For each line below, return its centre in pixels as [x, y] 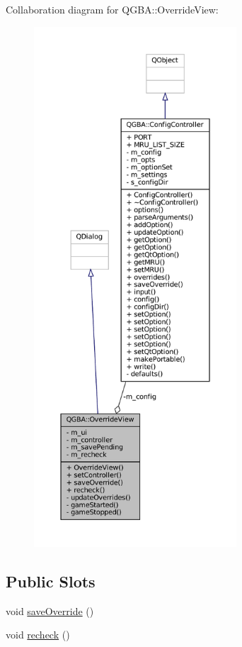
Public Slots [51, 581]
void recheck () [38, 635]
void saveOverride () [50, 610]
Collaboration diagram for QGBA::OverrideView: [112, 9]
